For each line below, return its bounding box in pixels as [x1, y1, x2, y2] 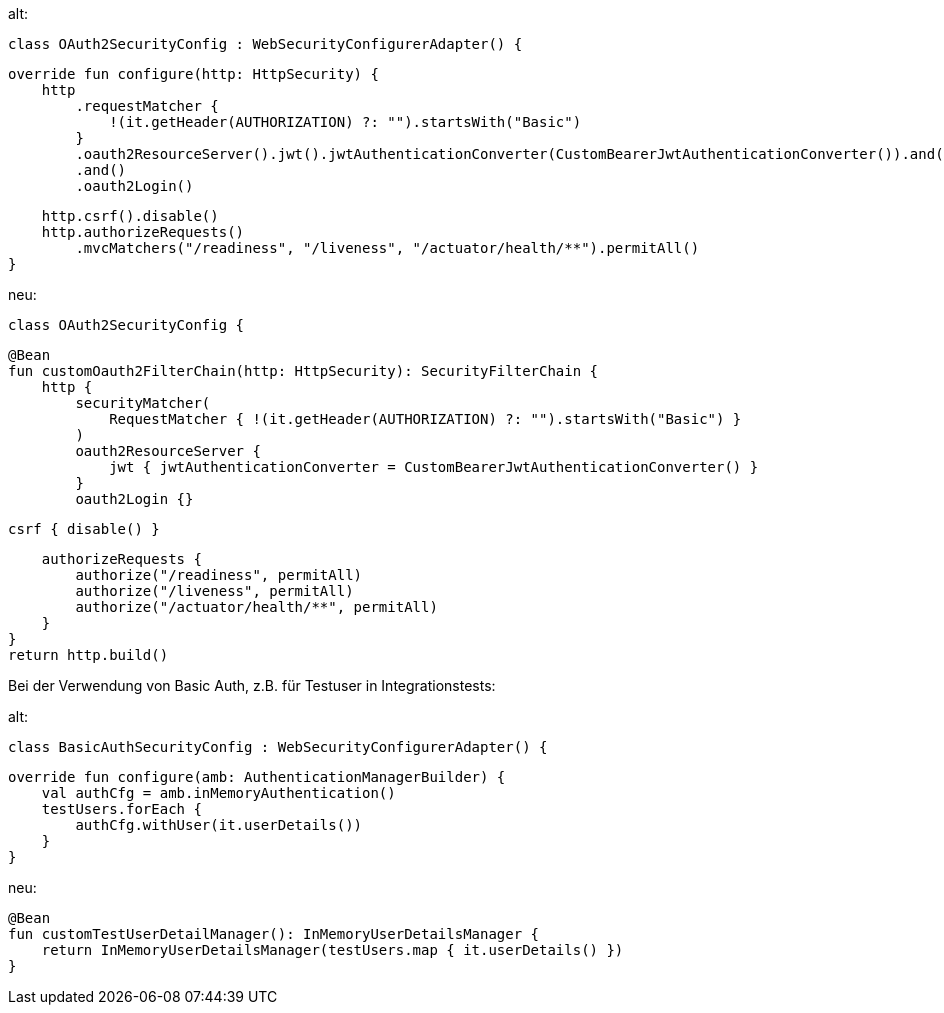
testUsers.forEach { [41, 801, 202, 817]
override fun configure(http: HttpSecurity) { [8, 66, 379, 82]
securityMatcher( [75, 395, 211, 411]
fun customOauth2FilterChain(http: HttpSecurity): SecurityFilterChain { [8, 363, 599, 379]
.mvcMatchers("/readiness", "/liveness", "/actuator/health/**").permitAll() [75, 240, 700, 256]
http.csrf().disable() [41, 208, 219, 224]
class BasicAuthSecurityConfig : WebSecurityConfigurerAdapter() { [8, 739, 548, 755]
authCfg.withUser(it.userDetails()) [75, 817, 363, 833]
